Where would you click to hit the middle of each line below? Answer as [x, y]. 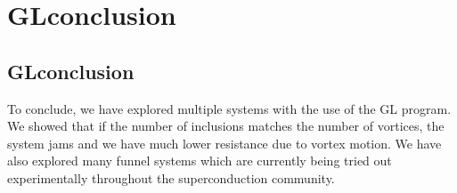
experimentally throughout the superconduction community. [171, 177]
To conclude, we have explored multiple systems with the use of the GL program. [229, 108]
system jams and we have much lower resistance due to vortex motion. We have [224, 143]
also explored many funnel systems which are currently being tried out [200, 161]
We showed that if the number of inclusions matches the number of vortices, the [226, 126]
